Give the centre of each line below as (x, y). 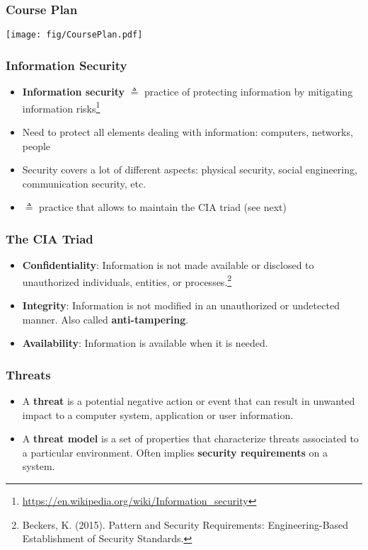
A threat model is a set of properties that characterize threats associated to (190, 439)
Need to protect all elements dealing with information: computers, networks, (188, 131)
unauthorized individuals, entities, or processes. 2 (127, 280)
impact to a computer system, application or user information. (158, 414)
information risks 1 (61, 107)
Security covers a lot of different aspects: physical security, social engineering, (190, 170)
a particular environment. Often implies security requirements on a (175, 452)
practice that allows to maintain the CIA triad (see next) (163, 207)
